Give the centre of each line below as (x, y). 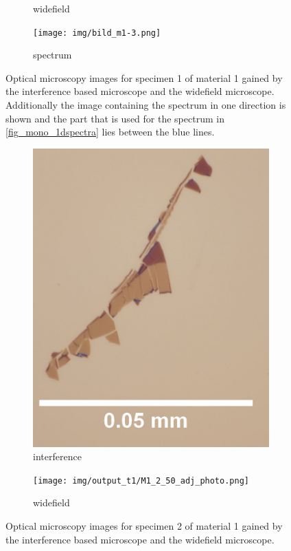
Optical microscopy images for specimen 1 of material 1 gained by (144, 77)
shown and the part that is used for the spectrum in (115, 118)
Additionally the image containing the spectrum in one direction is (146, 105)
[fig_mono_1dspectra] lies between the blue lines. (110, 132)
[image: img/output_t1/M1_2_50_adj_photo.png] (141, 480)
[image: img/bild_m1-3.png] (97, 33)
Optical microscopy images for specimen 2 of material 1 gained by (144, 526)
